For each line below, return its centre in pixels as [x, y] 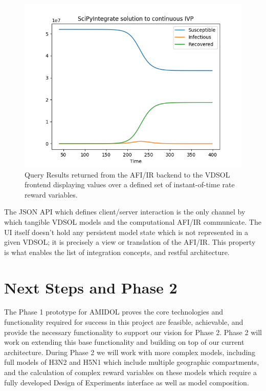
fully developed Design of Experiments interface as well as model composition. [127, 382]
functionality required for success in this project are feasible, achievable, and [124, 322]
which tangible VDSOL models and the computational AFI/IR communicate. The [133, 221]
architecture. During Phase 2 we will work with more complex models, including [130, 352]
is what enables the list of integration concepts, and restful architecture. [117, 252]
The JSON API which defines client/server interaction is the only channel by [125, 212]
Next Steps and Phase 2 [91, 287]
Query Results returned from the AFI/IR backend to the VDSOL [127, 174]
